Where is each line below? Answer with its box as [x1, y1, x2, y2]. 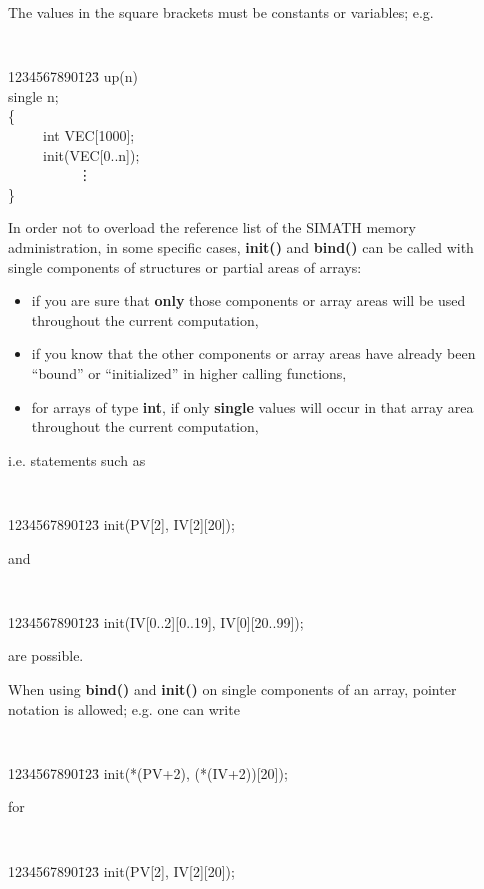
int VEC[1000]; [42, 125, 135, 146]
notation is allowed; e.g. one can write [8, 698, 240, 719]
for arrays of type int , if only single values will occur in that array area [31, 396, 474, 417]
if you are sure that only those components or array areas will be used [31, 290, 466, 311]
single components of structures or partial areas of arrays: [8, 256, 362, 277]
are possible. [8, 645, 84, 666]
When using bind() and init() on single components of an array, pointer [8, 679, 457, 700]
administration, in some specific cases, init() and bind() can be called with [8, 237, 474, 257]
